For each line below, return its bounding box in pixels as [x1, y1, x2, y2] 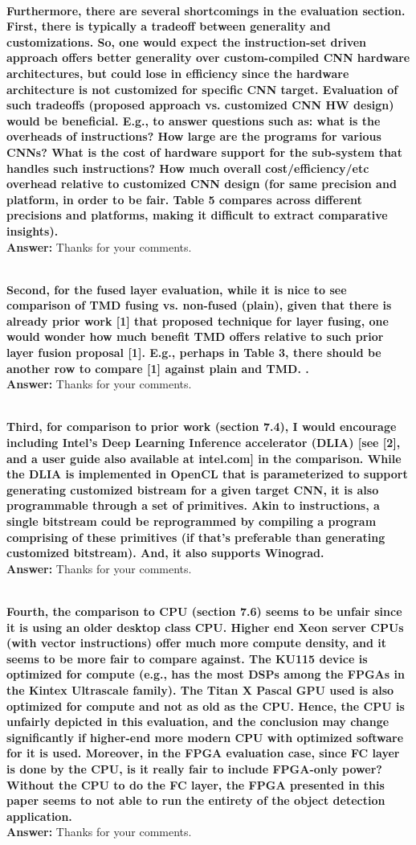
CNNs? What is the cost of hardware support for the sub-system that [6, 143, 402, 160]
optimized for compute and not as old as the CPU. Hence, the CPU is [6, 697, 405, 714]
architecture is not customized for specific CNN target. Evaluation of [6, 80, 398, 97]
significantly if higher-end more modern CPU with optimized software [6, 728, 404, 745]
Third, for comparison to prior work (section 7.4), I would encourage [6, 418, 397, 435]
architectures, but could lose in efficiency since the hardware [6, 64, 349, 81]
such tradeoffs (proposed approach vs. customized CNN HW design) [6, 96, 394, 113]
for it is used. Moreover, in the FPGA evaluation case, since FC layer [6, 745, 400, 761]
